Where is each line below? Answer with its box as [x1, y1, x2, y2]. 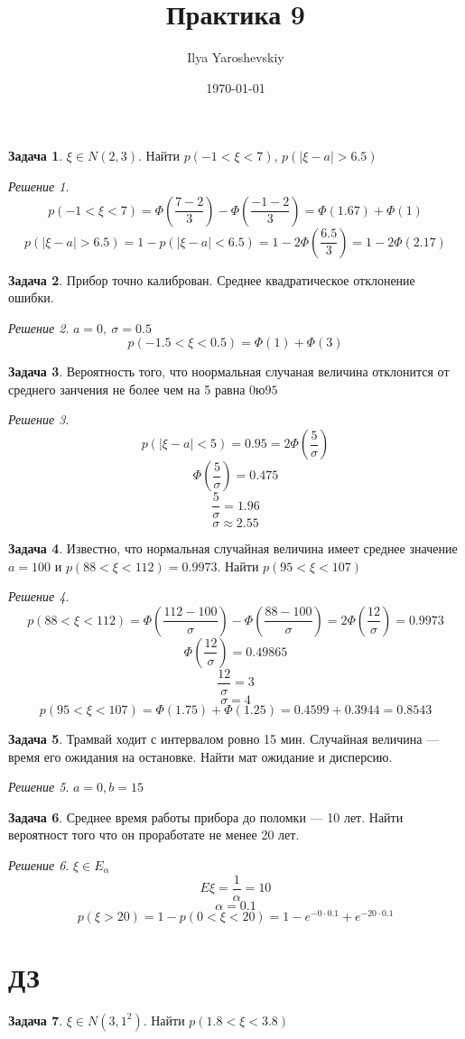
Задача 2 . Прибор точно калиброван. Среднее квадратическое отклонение [8, 270, 415, 289]
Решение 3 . [8, 410, 70, 429]
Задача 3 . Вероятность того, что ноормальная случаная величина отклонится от [8, 362, 450, 381]
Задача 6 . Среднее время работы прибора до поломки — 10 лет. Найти [8, 807, 404, 826]
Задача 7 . [8, 1010, 63, 1029]
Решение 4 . [8, 587, 70, 606]
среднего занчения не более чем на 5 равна [8, 379, 246, 398]
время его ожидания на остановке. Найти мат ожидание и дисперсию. [8, 747, 393, 765]
